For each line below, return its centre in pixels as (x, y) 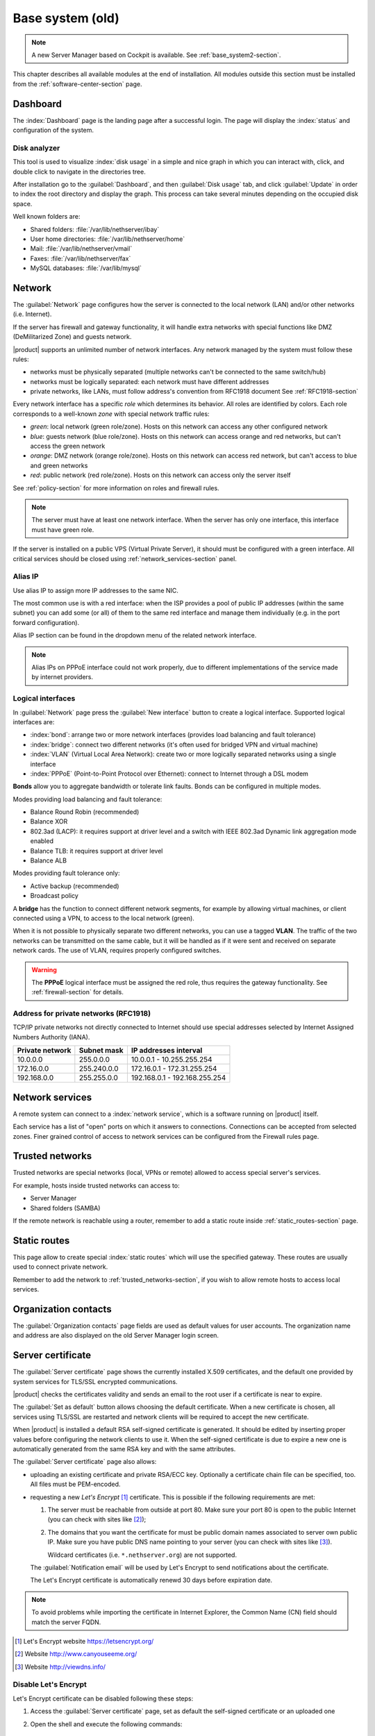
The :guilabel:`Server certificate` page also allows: (85, 1462)
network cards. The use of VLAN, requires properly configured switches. (117, 951)
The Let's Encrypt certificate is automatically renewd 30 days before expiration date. (151, 1580)
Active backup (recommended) (75, 886)
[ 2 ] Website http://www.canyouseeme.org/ (76, 1654)
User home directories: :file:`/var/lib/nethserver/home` (108, 239)
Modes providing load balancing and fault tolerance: (87, 799)
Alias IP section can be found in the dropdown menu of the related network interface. (135, 635)
